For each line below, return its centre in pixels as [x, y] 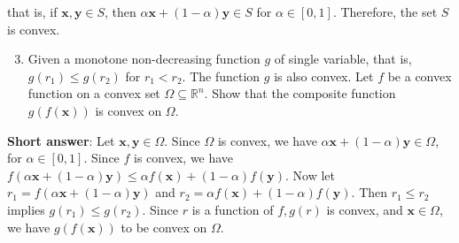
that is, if [32, 11]
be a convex [420, 76]
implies [26, 209]
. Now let [310, 175]
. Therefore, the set [385, 11]
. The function [221, 76]
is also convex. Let [324, 76]
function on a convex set [94, 93]
